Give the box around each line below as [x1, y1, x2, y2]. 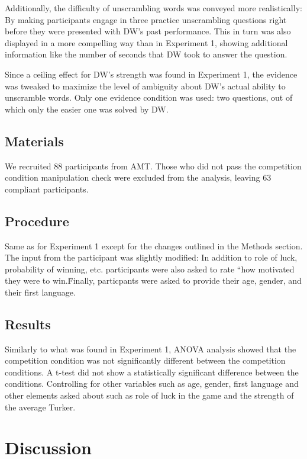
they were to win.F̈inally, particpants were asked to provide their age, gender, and [5, 274, 302, 287]
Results [5, 314, 51, 333]
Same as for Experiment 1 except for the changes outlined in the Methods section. [5, 239, 303, 252]
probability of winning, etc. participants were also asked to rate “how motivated [5, 262, 295, 275]
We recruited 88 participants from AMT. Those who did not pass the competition [5, 159, 302, 172]
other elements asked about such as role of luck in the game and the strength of [5, 389, 294, 402]
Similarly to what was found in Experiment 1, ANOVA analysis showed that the [5, 342, 296, 355]
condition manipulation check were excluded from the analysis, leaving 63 [5, 171, 272, 184]
